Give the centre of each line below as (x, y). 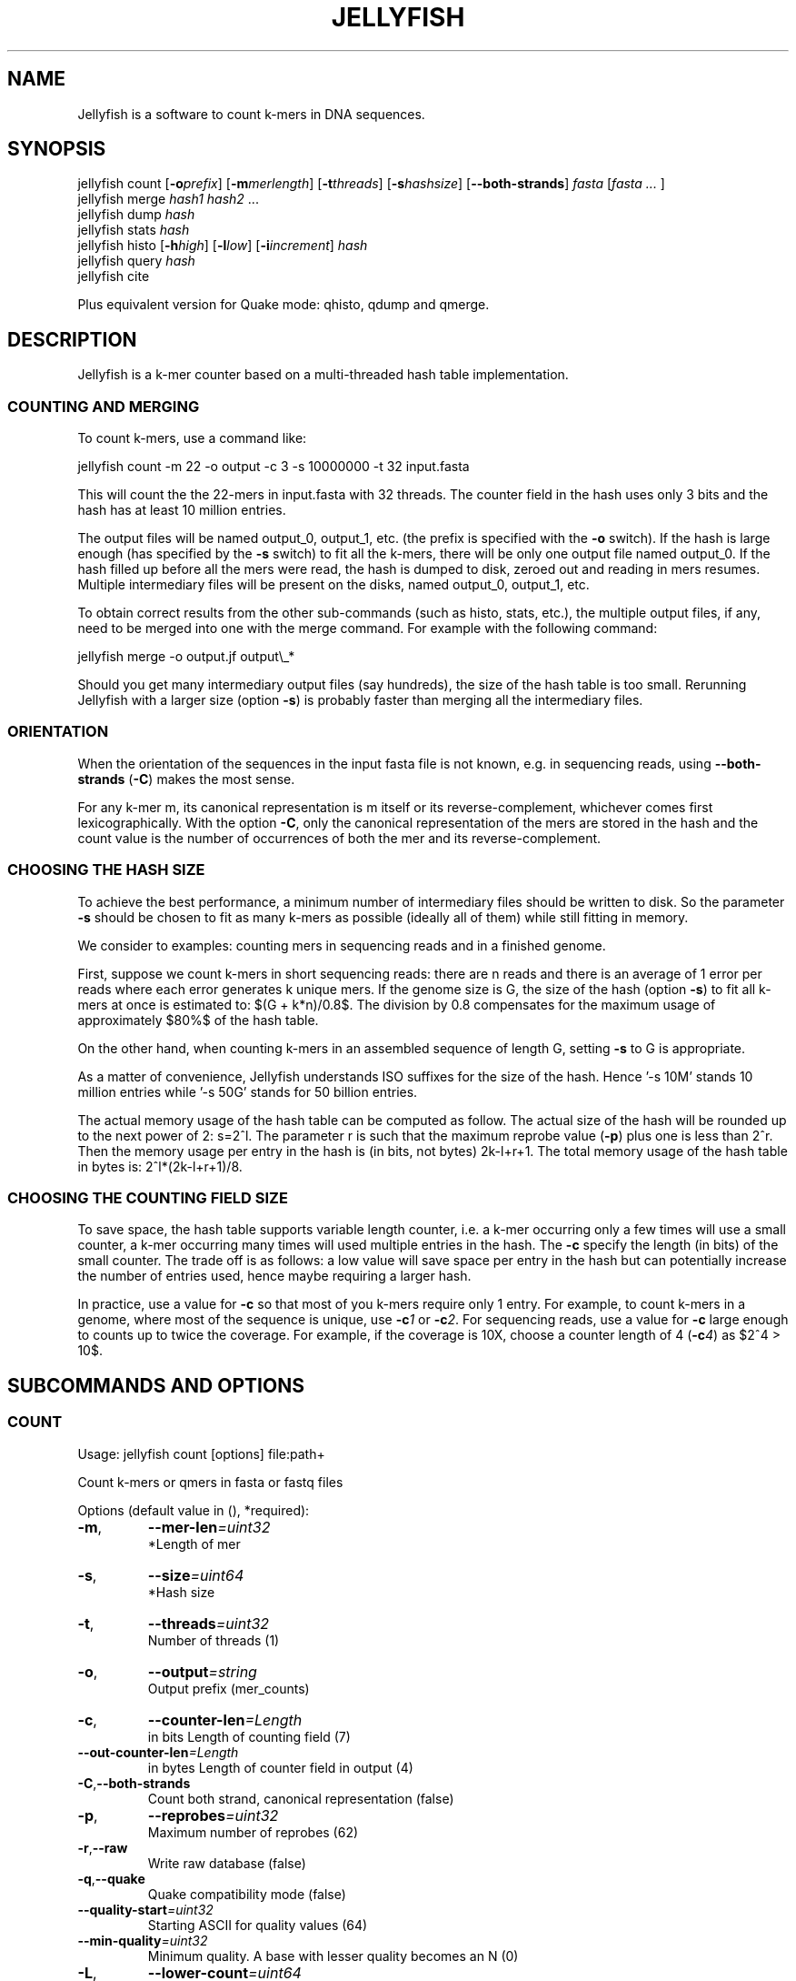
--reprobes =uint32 (213, 1815)
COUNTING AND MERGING (104, 406)
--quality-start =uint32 (145, 1909)
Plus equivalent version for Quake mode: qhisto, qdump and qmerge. (284, 305)
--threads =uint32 (209, 1623)
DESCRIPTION (72, 339)
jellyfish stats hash (134, 230)
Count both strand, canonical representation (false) (301, 1798)
